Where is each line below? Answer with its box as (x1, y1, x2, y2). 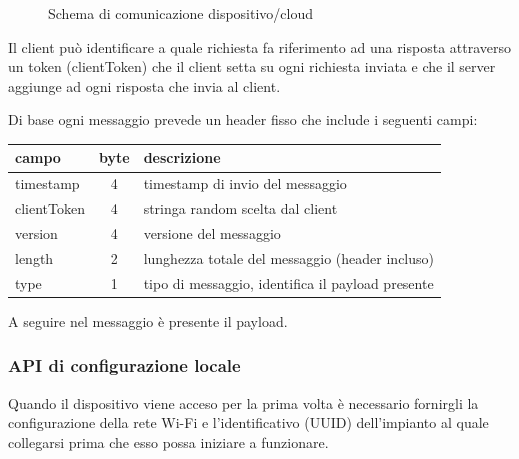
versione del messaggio (143, 223, 281, 243)
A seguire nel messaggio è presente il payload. (8, 310, 288, 331)
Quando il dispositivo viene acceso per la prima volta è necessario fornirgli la (8, 392, 479, 413)
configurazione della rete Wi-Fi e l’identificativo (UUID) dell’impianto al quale (8, 412, 489, 433)
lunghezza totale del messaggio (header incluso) (143, 247, 434, 268)
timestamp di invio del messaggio (143, 173, 347, 194)
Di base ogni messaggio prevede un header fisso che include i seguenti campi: (8, 109, 478, 130)
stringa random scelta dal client (143, 198, 338, 219)
